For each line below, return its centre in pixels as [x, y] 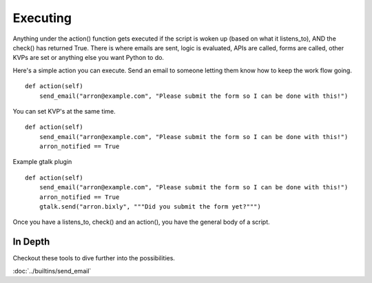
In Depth [31, 242]
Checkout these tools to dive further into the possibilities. [94, 258]
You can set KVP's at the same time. [64, 111]
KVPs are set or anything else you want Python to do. [89, 58]
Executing [42, 18]
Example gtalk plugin [42, 162]
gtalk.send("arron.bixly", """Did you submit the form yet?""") [150, 207]
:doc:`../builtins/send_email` [52, 271]
